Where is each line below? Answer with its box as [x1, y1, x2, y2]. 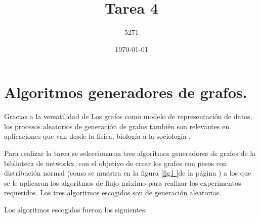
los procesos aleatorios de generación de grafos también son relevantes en [4, 121, 230, 131]
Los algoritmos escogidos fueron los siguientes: [4, 204, 147, 214]
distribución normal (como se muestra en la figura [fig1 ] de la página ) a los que [4, 168, 251, 178]
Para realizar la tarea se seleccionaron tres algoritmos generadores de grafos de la [4, 148, 256, 158]
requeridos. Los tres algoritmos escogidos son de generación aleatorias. [4, 187, 222, 198]
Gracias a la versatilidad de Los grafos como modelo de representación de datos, [4, 111, 252, 122]
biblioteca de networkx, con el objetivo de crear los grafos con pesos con [4, 157, 227, 168]
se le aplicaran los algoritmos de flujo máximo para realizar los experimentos [4, 177, 241, 188]
